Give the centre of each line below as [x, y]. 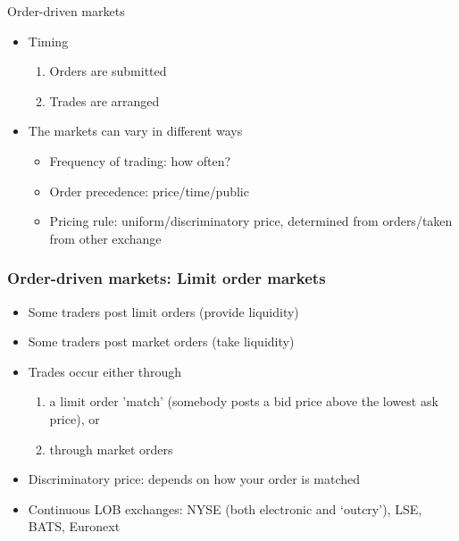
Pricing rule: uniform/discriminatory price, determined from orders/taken [251, 221]
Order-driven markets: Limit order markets [167, 278]
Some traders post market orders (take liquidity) [161, 341]
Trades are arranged [104, 100]
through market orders [111, 449]
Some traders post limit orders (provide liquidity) [163, 311]
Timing [48, 41]
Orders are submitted [108, 71]
